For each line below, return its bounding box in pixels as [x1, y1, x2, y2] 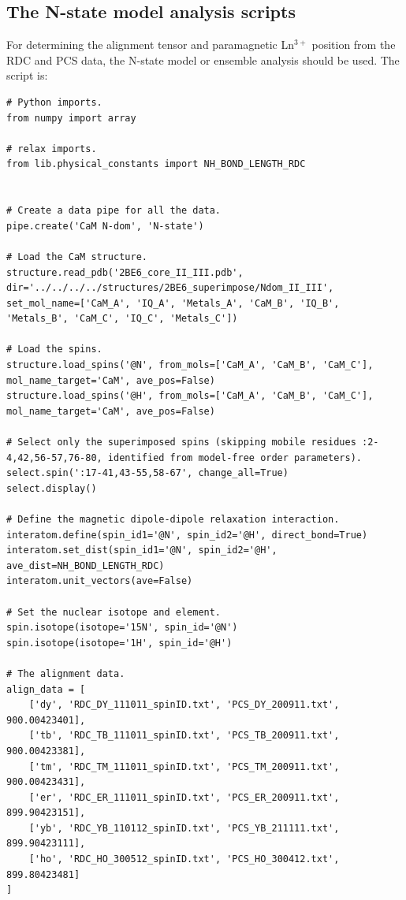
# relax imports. [6, 143, 97, 154]
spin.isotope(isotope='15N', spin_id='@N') [6, 622, 238, 634]
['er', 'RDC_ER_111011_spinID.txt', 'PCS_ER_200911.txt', [28, 791, 340, 803]
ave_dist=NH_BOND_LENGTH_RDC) [6, 560, 165, 571]
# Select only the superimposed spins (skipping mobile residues [6, 437, 356, 448]
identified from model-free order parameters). [107, 452, 363, 463]
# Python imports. [6, 96, 102, 108]
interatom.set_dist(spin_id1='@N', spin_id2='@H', [6, 545, 277, 556]
